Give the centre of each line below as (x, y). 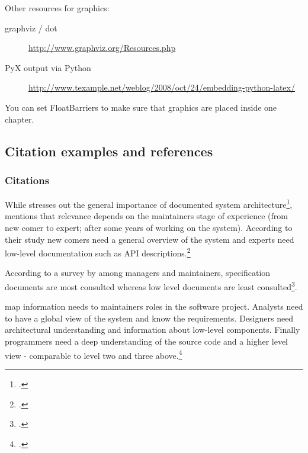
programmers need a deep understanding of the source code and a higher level (147, 341)
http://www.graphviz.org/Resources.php (102, 48)
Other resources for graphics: (57, 8)
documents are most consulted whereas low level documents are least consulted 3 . (151, 286)
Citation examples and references (109, 151)
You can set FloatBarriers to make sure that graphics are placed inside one (141, 107)
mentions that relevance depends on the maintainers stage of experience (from (146, 216)
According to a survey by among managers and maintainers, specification (138, 273)
